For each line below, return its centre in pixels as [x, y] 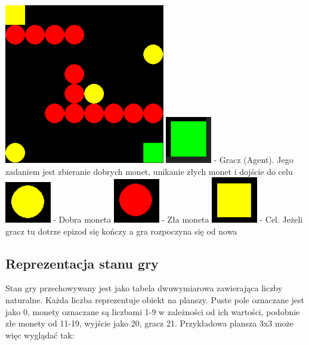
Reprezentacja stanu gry [82, 263]
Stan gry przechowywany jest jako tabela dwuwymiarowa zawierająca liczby [144, 288]
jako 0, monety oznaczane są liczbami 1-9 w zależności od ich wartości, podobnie [153, 311]
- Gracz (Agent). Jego [254, 160]
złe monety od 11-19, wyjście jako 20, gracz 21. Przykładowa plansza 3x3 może [150, 323]
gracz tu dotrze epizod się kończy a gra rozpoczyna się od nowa [121, 231]
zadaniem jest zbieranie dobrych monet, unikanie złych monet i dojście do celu [149, 171]
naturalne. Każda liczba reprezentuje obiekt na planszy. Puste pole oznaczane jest [155, 299]
